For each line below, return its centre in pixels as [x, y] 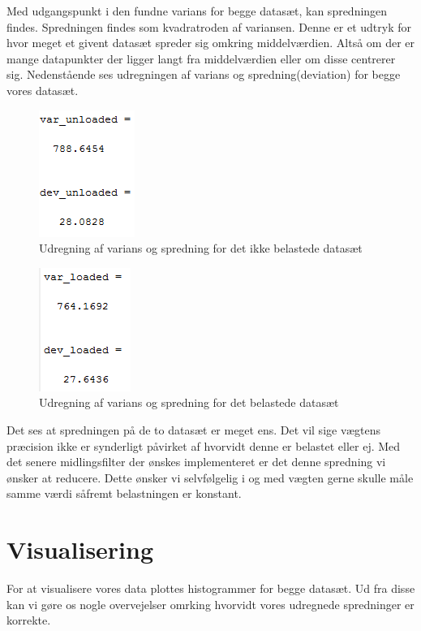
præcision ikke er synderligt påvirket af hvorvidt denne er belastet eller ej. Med [204, 445]
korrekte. [29, 620]
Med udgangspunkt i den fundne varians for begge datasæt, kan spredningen [197, 11]
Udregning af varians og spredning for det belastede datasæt [189, 402]
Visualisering [80, 549]
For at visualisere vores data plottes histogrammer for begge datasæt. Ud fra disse [211, 588]
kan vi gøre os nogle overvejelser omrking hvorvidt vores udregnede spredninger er [210, 604]
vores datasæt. [43, 90]
